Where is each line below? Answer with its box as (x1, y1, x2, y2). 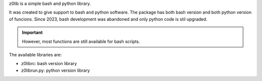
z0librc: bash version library (21, 61, 77, 67)
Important (22, 29, 43, 36)
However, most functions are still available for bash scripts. (22, 39, 140, 44)
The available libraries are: (9, 52, 62, 57)
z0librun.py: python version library (21, 67, 90, 73)
